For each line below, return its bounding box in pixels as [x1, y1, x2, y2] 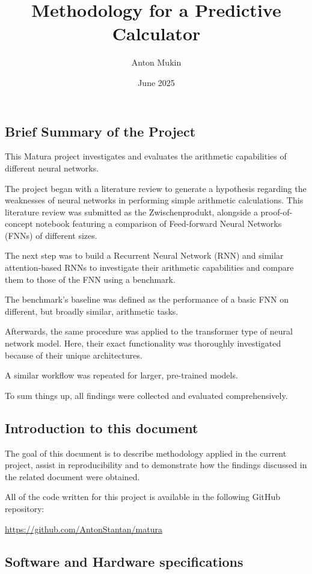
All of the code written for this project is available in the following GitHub [5, 490, 281, 503]
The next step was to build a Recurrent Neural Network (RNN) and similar [5, 249, 284, 262]
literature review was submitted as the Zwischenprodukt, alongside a [5, 205, 258, 218]
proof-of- [260, 205, 293, 218]
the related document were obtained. [5, 470, 140, 483]
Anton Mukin [131, 56, 182, 69]
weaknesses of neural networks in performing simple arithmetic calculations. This [5, 194, 304, 206]
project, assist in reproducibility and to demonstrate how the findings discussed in [5, 458, 307, 471]
